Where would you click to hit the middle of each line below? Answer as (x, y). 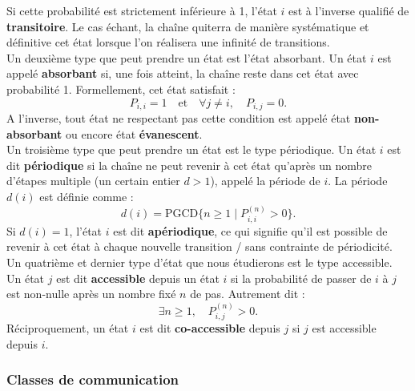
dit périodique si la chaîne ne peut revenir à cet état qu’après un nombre (189, 165)
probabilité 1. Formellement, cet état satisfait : (121, 89)
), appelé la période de (265, 181)
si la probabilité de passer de (301, 278)
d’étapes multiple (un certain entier (93, 181)
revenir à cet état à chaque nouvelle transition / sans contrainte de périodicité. (199, 246)
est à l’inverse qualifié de (349, 10)
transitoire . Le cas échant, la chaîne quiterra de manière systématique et (188, 26)
